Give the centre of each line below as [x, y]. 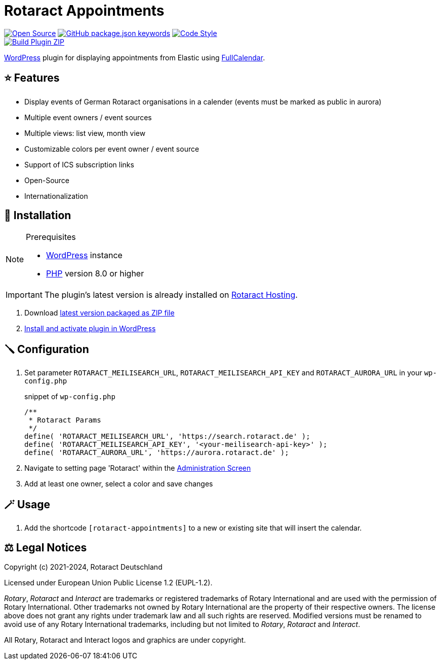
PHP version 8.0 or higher [95, 274]
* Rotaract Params [65, 420]
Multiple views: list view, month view [85, 133]
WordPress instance [84, 255]
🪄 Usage [27, 504]
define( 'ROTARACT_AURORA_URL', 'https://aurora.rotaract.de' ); [157, 453]
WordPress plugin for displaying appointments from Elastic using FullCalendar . [135, 57]
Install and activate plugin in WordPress [90, 329]
